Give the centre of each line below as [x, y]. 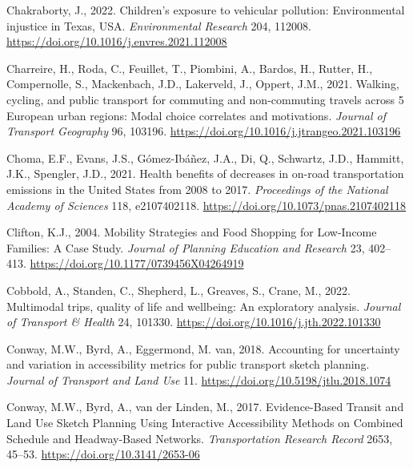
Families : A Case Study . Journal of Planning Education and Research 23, [186, 247]
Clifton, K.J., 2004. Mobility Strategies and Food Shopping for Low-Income [192, 232]
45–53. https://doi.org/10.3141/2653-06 [103, 454]
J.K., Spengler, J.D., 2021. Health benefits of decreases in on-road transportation [205, 173]
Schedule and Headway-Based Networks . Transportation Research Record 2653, [200, 438]
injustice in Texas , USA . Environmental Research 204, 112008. [159, 25]
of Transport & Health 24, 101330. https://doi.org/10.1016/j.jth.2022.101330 [194, 322]
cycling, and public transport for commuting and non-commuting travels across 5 [205, 99]
